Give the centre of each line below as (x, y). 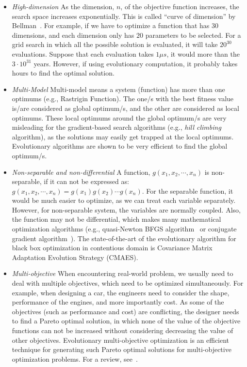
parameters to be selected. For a (193, 35)
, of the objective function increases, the (180, 6)
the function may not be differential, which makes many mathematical (116, 219)
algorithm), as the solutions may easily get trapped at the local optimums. (123, 136)
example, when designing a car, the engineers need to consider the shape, (121, 292)
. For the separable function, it (188, 191)
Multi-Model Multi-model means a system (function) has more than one (118, 89)
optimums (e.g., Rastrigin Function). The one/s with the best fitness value (123, 99)
